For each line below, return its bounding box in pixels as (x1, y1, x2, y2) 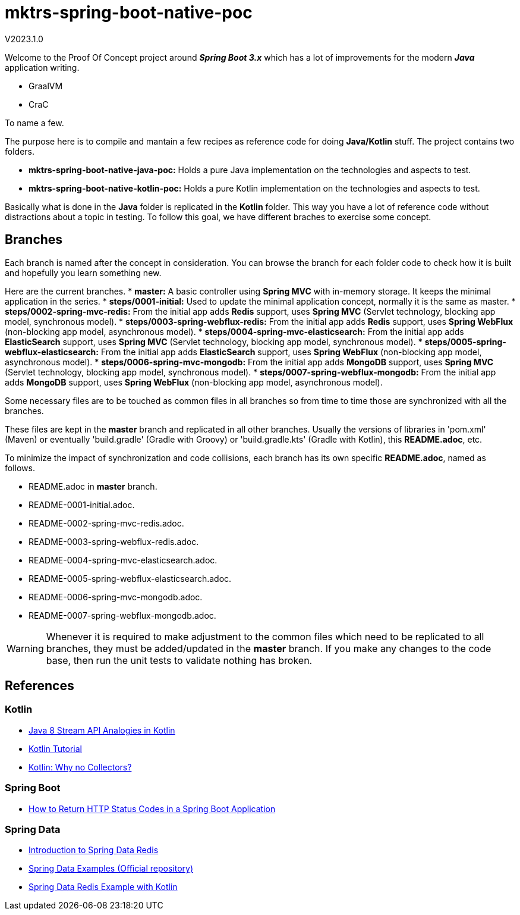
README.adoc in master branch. (29, 481, 157, 491)
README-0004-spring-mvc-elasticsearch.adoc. (29, 554, 218, 565)
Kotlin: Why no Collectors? (29, 762, 132, 772)
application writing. (5, 62, 80, 73)
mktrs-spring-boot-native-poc (5, 2, 253, 23)
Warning (7, 642, 44, 654)
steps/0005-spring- (424, 336, 506, 347)
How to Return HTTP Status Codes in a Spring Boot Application (29, 803, 276, 814)
